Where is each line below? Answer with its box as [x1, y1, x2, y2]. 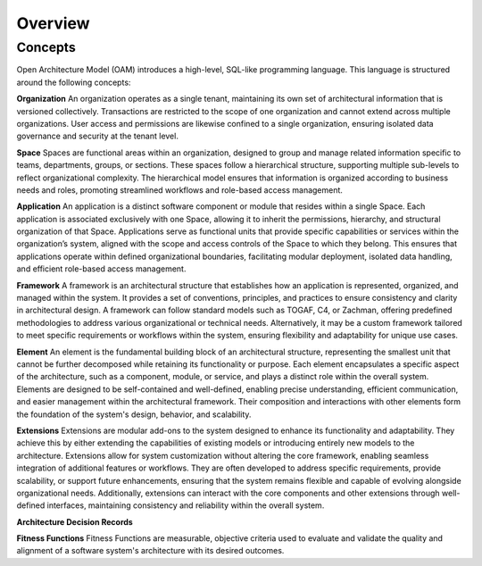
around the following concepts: [16, 77, 131, 87]
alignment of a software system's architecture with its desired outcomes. [16, 545, 285, 556]
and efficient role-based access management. [16, 263, 187, 274]
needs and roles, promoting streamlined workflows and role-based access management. [16, 184, 344, 196]
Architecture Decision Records [16, 516, 133, 527]
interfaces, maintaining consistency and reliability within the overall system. [46, 500, 325, 511]
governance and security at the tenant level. [16, 130, 179, 142]
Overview [16, 13, 90, 33]
